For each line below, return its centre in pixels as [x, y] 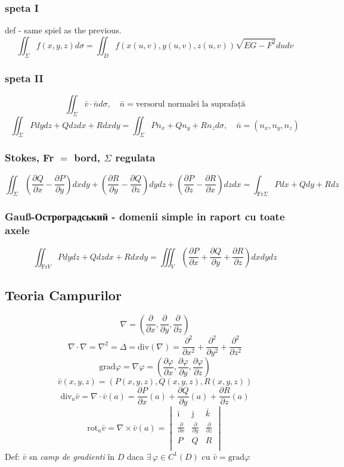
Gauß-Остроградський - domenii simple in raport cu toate [145, 217]
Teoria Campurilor [63, 295]
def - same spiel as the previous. [63, 30]
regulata [135, 158]
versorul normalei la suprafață [190, 104]
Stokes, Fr [30, 158]
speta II [24, 78]
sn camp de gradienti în [72, 456]
